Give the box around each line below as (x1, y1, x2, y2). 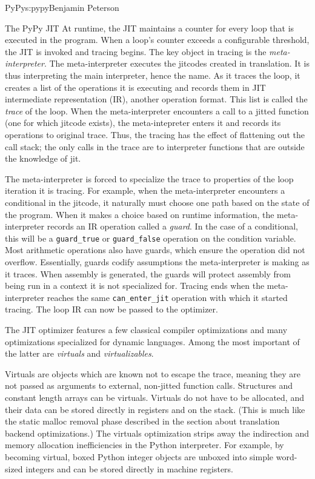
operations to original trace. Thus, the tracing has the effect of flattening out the (5, 128, 305, 140)
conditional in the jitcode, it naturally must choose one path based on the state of (5, 196, 310, 208)
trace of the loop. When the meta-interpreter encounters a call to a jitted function (5, 104, 309, 117)
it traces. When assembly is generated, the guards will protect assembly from (5, 267, 291, 280)
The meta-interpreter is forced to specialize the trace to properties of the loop (5, 172, 294, 185)
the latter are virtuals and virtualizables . (5, 347, 154, 360)
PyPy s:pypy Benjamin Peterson (5, 1, 119, 13)
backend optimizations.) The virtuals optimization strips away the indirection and (5, 426, 310, 439)
